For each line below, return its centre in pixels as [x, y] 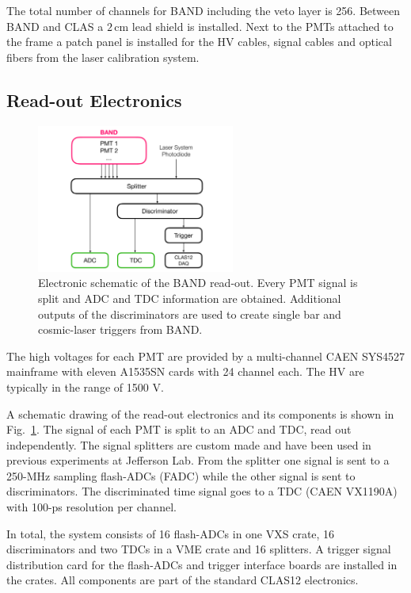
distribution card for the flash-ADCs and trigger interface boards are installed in [202, 564]
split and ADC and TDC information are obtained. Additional [190, 298]
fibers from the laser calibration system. [103, 57]
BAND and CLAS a [55, 26]
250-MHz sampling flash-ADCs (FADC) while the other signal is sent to [181, 475]
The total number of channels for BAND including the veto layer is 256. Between [204, 10]
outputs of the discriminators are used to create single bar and [190, 314]
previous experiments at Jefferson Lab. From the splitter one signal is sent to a [198, 460]
